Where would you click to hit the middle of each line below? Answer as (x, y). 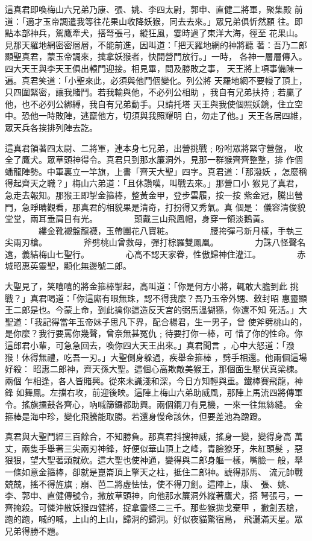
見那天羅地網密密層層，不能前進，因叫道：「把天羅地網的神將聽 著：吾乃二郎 (156, 44)
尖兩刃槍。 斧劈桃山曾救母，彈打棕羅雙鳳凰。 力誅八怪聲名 (155, 242)
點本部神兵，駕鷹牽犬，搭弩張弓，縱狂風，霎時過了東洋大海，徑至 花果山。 (154, 33)
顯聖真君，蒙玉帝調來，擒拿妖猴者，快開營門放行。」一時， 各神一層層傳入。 (156, 56)
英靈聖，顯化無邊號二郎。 (80, 266)
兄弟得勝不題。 (34, 530)
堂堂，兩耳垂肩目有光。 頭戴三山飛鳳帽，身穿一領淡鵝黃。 (137, 219)
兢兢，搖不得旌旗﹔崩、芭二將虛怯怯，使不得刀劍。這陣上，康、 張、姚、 (150, 483)
